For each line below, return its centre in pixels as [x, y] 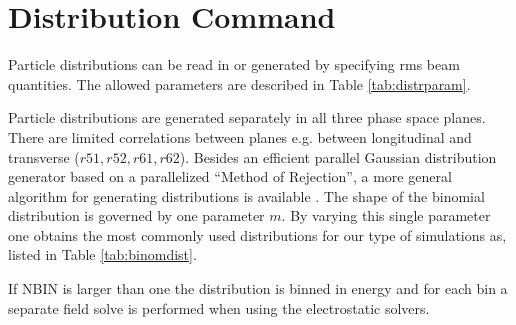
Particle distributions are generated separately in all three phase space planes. [247, 117]
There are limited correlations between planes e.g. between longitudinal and [240, 136]
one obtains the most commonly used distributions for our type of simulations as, [257, 234]
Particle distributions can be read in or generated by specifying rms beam [234, 64]
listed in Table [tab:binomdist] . [102, 254]
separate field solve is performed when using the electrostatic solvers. [219, 307]
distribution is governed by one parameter [136, 215]
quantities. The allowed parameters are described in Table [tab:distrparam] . [239, 83]
